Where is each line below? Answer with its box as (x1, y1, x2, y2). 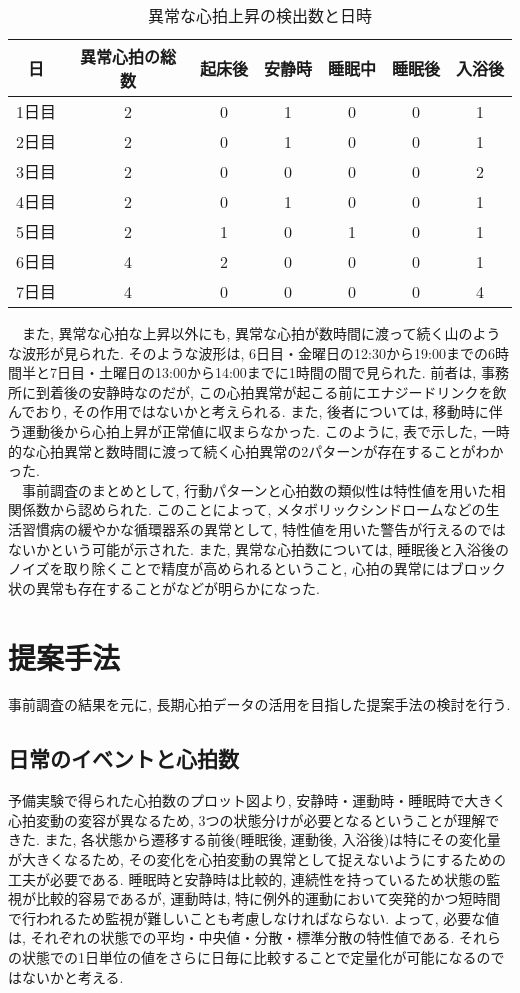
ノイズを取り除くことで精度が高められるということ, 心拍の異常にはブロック (8, 558, 506, 579)
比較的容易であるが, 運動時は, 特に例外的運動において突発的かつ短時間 (35, 888, 501, 909)
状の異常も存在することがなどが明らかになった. (8, 577, 320, 598)
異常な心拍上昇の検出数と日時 (147, 4, 372, 27)
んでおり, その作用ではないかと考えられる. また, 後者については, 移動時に (8, 401, 489, 422)
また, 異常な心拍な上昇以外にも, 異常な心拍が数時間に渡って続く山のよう (21, 323, 501, 343)
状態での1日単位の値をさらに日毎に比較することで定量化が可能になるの (21, 946, 491, 967)
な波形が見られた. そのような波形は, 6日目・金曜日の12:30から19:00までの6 (8, 342, 495, 363)
